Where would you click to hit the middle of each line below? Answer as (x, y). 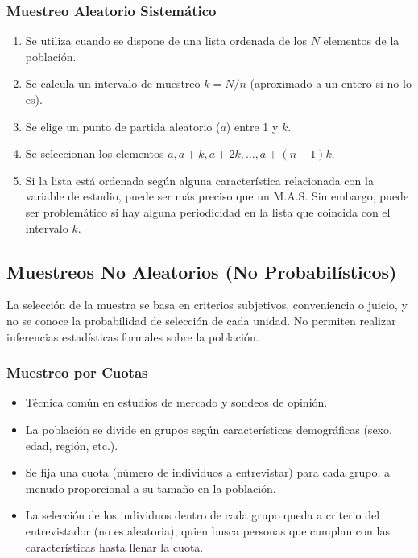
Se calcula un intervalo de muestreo (113, 83)
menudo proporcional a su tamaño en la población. (151, 488)
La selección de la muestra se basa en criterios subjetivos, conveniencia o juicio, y (207, 305)
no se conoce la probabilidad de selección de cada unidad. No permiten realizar (201, 320)
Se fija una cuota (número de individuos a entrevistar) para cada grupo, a (208, 472)
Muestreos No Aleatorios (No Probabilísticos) (202, 271)
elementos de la (361, 41)
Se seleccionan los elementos (95, 153)
